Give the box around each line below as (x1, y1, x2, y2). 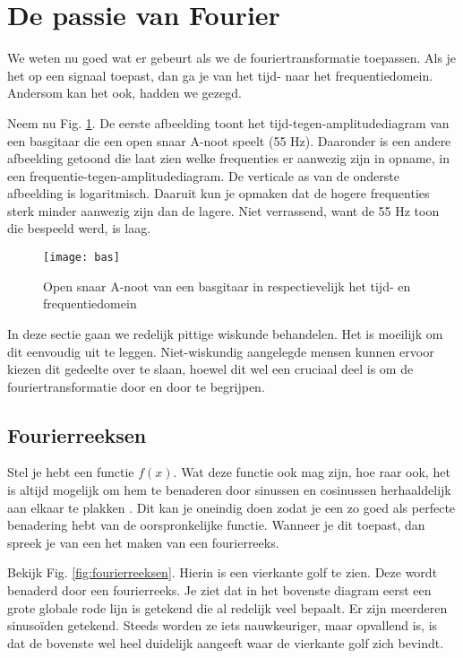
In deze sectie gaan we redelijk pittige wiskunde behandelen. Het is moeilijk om (7, 324, 443, 342)
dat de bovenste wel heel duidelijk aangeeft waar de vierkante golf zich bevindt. (7, 633, 444, 652)
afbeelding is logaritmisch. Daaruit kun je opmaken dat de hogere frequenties (7, 184, 430, 203)
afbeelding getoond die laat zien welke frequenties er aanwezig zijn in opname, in (7, 149, 450, 168)
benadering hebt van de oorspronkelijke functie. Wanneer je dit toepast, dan (7, 515, 425, 534)
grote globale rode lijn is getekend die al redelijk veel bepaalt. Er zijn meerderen (7, 598, 448, 617)
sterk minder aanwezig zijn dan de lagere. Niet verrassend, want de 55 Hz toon (7, 201, 440, 220)
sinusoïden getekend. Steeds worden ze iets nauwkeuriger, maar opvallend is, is (7, 616, 438, 635)
